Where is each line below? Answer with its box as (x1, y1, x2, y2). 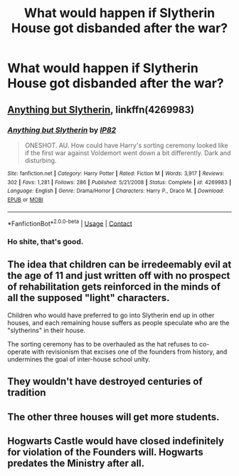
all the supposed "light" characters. (7, 292, 170, 304)
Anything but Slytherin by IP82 (7, 125, 117, 134)
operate (7, 347, 31, 356)
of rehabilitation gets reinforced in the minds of (7, 281, 221, 293)
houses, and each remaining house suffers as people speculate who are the (7, 318, 230, 327)
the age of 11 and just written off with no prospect (7, 270, 230, 282)
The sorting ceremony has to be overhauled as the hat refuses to (7, 339, 198, 348)
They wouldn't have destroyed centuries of (7, 376, 203, 388)
